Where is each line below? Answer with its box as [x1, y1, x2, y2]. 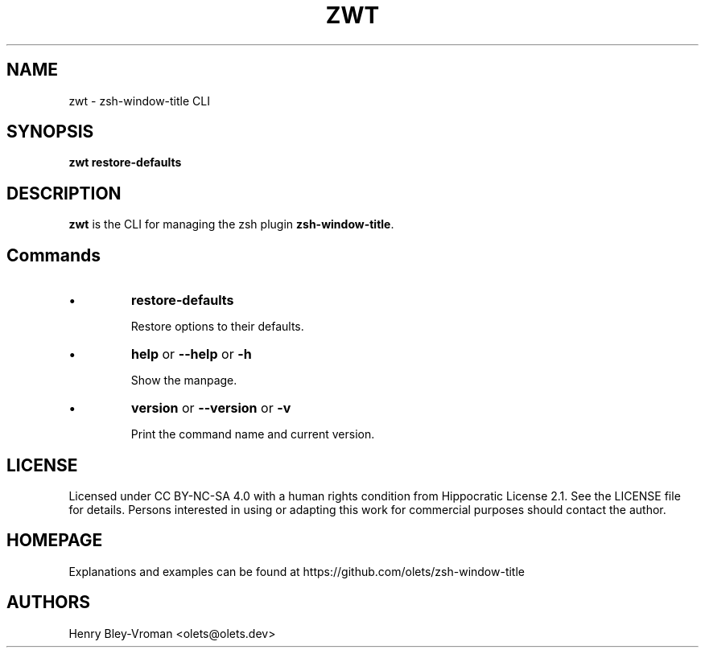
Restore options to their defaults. [130, 319, 304, 334]
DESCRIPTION [6, 183, 122, 204]
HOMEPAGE [6, 530, 103, 551]
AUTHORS [6, 592, 91, 613]
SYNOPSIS [6, 121, 94, 142]
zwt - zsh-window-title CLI [68, 93, 210, 108]
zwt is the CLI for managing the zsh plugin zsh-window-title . [68, 217, 394, 232]
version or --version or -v [131, 400, 291, 417]
